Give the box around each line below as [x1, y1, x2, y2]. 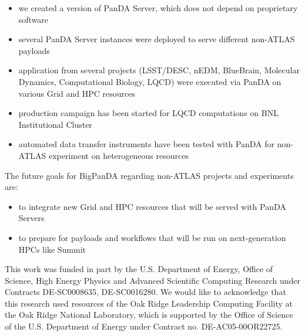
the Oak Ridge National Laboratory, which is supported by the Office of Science [5, 308, 293, 321]
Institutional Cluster [18, 118, 92, 130]
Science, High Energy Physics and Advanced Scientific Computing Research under [5, 274, 300, 286]
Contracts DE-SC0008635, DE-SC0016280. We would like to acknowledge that [5, 286, 286, 298]
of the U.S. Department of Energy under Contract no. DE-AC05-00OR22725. [5, 320, 283, 332]
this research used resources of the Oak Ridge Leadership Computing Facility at [5, 297, 293, 309]
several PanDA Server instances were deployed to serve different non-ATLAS [18, 33, 295, 45]
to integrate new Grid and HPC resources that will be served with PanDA [18, 200, 286, 212]
